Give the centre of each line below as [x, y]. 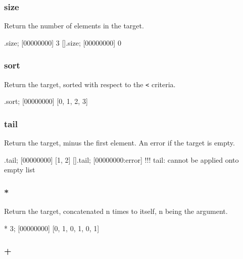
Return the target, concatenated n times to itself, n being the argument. [116, 211]
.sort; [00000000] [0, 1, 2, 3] [46, 101]
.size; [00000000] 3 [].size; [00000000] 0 [63, 42]
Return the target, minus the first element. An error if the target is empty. [119, 143]
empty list [20, 170]
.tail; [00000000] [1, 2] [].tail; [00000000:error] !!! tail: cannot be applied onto [121, 159]
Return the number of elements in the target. [74, 26]
